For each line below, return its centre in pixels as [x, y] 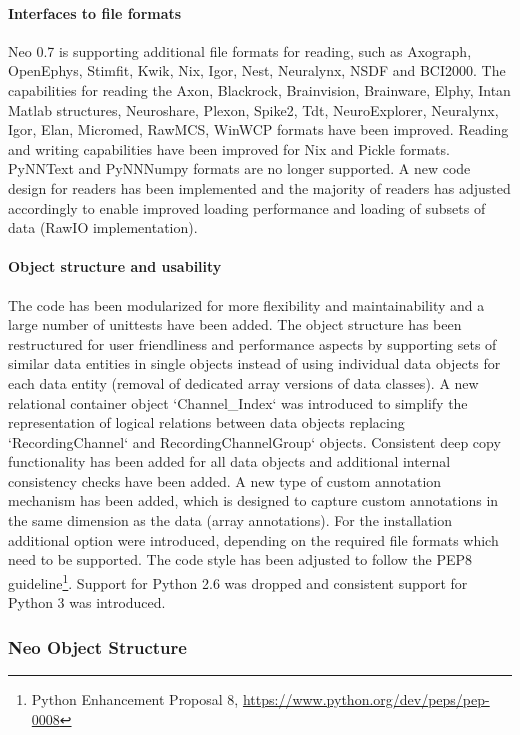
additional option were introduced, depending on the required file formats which [253, 539]
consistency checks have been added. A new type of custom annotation [225, 480]
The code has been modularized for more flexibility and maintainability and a [246, 304]
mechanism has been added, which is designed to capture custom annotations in [253, 500]
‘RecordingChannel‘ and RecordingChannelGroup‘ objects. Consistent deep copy [254, 441]
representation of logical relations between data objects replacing [206, 422]
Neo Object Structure [97, 646]
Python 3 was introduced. [87, 602]
